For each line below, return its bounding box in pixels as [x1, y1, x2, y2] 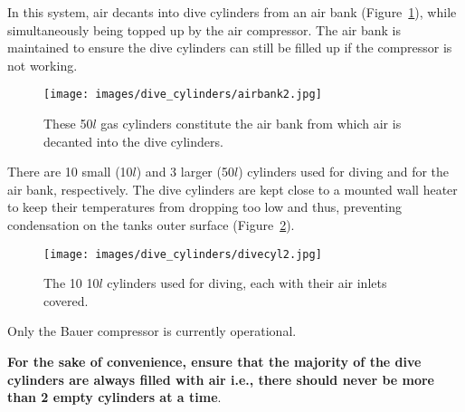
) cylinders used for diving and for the [238, 162, 450, 181]
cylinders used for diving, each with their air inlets [107, 273, 387, 292]
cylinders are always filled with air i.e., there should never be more [7, 369, 434, 388]
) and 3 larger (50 [136, 162, 234, 181]
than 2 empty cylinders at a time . [7, 388, 222, 407]
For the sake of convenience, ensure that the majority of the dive [7, 352, 422, 371]
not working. [7, 55, 78, 74]
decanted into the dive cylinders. [43, 131, 223, 150]
